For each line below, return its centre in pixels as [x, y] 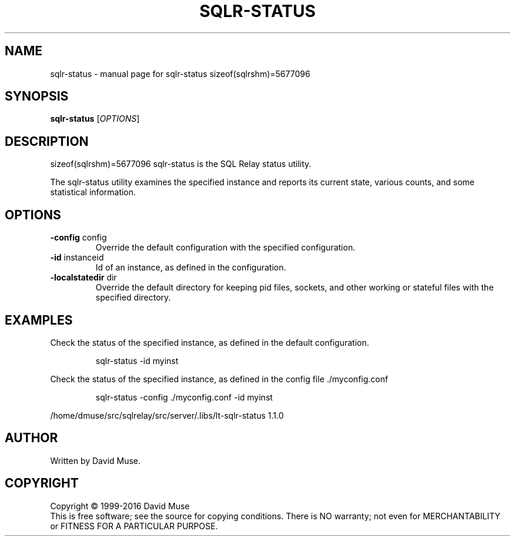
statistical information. [93, 192]
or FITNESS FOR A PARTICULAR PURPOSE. [134, 526]
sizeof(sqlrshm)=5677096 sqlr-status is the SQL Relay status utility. [181, 164]
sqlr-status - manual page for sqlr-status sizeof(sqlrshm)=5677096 [180, 74]
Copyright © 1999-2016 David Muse [120, 506]
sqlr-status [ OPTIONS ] [95, 119]
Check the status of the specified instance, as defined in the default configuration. [210, 342]
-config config [78, 238]
